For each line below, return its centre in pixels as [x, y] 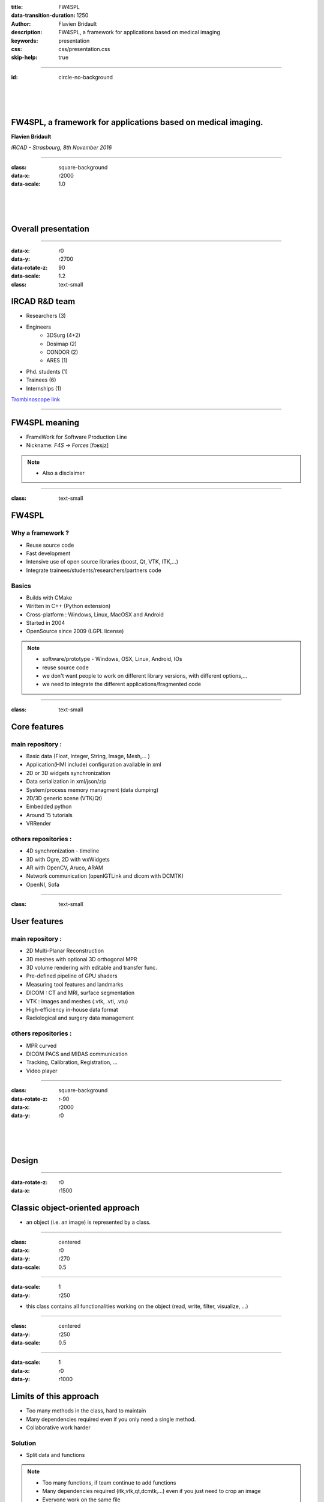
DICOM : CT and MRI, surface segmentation [80, 993]
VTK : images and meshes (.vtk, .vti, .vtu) [77, 1001]
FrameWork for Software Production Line [76, 437]
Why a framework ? [40, 533]
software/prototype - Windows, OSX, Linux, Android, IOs [112, 659]
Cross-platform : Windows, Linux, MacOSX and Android [95, 614]
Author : [21, 23]
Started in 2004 [46, 623]
